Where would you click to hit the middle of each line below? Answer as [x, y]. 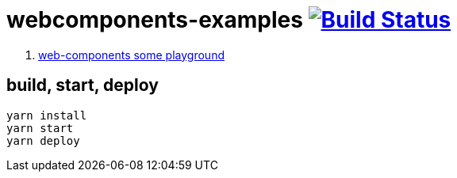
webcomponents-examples [155, 20]
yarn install [47, 115]
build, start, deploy [83, 85]
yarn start [40, 128]
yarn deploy [43, 140]
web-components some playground [131, 55]
